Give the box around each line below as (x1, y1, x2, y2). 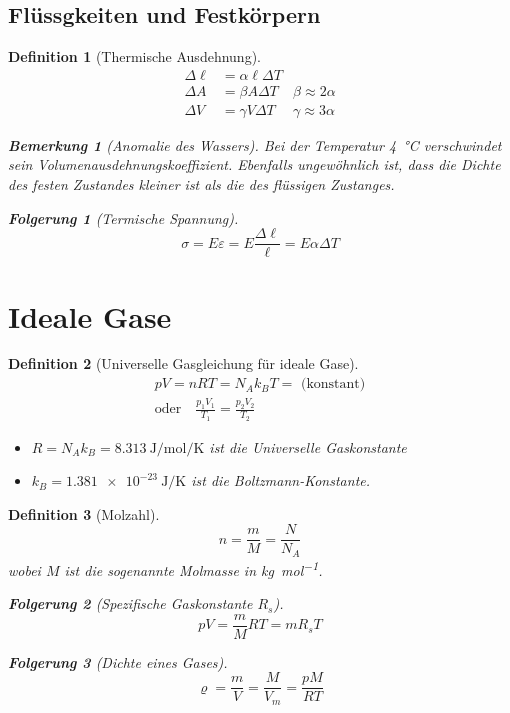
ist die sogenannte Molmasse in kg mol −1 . (64, 556, 323, 580)
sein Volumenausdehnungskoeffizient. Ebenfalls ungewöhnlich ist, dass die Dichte (8, 154, 501, 175)
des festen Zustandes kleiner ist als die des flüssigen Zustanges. (8, 174, 395, 195)
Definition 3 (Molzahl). (8, 503, 160, 524)
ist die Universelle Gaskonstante (209, 436, 407, 457)
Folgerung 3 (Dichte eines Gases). (8, 651, 228, 672)
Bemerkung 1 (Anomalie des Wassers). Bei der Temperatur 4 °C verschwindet (8, 134, 502, 155)
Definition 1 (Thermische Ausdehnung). (8, 46, 261, 67)
